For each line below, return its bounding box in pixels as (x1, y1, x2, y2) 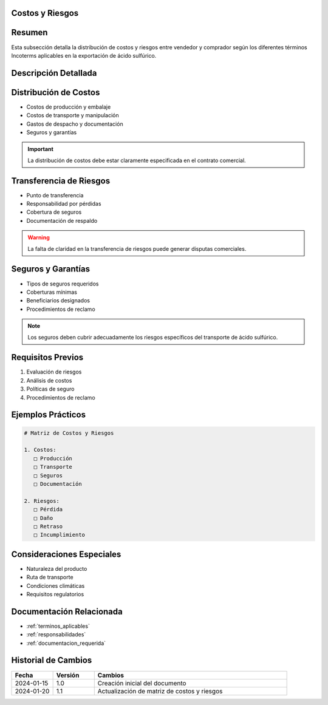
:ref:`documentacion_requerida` (26, 639, 106, 647)
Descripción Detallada (11, 67, 97, 78)
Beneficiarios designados (26, 297, 91, 304)
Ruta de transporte (26, 574, 73, 581)
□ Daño (33, 514, 53, 522)
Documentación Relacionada (11, 606, 123, 616)
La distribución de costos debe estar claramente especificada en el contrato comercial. (27, 157, 246, 164)
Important (27, 146, 54, 153)
